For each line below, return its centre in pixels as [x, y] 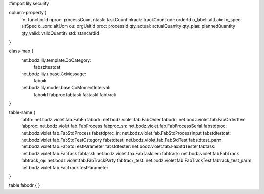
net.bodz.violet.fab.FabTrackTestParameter [65, 167]
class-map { [21, 51]
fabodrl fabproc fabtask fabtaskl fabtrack [75, 94]
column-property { [28, 13]
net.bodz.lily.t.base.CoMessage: [54, 74]
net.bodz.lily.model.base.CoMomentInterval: [66, 88]
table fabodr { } [24, 185]
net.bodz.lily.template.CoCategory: [56, 60]
